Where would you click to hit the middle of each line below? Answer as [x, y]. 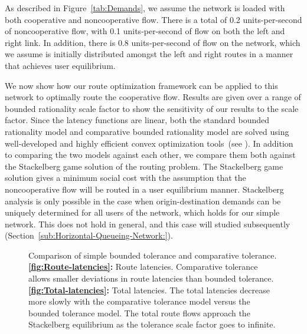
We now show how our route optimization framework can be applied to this [141, 85]
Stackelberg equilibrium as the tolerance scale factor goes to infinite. [152, 324]
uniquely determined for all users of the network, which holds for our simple [142, 212]
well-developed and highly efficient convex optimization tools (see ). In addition [149, 143]
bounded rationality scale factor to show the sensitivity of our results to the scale [152, 108]
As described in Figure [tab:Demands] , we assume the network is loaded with [145, 8]
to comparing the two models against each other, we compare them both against [150, 155]
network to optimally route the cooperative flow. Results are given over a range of [153, 97]
